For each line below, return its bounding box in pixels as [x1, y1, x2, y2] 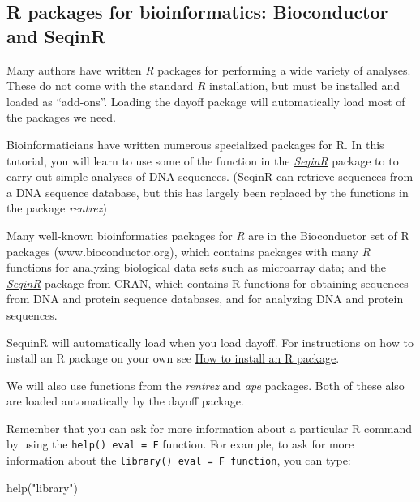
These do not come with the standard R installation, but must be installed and [6, 77, 401, 94]
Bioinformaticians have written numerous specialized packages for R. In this [6, 135, 384, 152]
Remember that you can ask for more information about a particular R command [6, 419, 413, 436]
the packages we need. [6, 109, 116, 126]
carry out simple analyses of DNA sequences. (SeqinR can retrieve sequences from [6, 168, 414, 185]
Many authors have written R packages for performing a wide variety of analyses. [6, 61, 411, 78]
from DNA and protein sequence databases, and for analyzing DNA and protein [6, 290, 404, 307]
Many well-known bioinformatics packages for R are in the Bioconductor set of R [6, 226, 409, 243]
